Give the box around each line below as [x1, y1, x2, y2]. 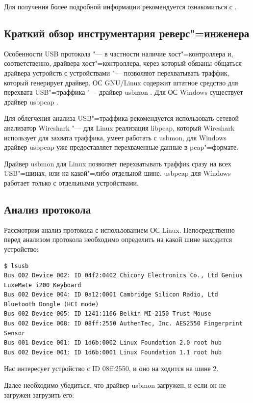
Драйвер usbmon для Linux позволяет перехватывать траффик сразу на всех [4, 158, 231, 168]
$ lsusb [4, 262, 29, 269]
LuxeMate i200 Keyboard [4, 281, 81, 289]
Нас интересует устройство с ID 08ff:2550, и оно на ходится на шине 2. [4, 363, 219, 374]
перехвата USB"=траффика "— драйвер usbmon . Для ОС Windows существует [4, 87, 243, 97]
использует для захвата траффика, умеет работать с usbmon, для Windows [4, 132, 227, 142]
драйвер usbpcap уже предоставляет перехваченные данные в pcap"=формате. [4, 142, 239, 152]
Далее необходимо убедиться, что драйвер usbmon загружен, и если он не [4, 380, 226, 390]
